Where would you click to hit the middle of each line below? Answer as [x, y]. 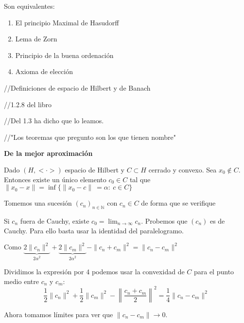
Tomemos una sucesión [38, 203]
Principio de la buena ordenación [64, 55]
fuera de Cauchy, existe [55, 220]
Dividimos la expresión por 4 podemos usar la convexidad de [94, 272]
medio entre [21, 281]
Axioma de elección [44, 71]
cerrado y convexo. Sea [183, 169]
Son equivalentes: [29, 6]
